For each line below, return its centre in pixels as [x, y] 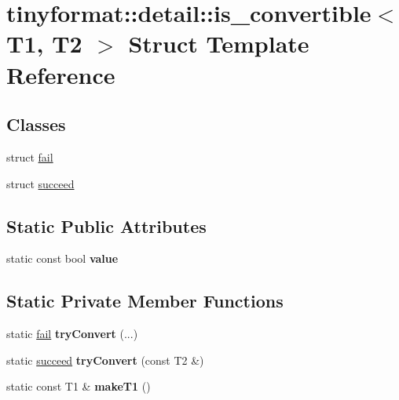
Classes [36, 124]
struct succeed [40, 183]
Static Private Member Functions [145, 301]
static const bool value [62, 258]
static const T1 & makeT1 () [79, 386]
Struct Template [219, 44]
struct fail [30, 156]
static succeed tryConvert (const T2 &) [105, 360]
